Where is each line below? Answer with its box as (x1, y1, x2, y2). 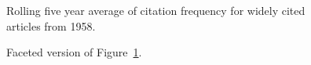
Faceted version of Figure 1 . (6, 44, 142, 60)
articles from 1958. (6, 17, 96, 34)
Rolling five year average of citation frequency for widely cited (6, 2, 306, 18)
